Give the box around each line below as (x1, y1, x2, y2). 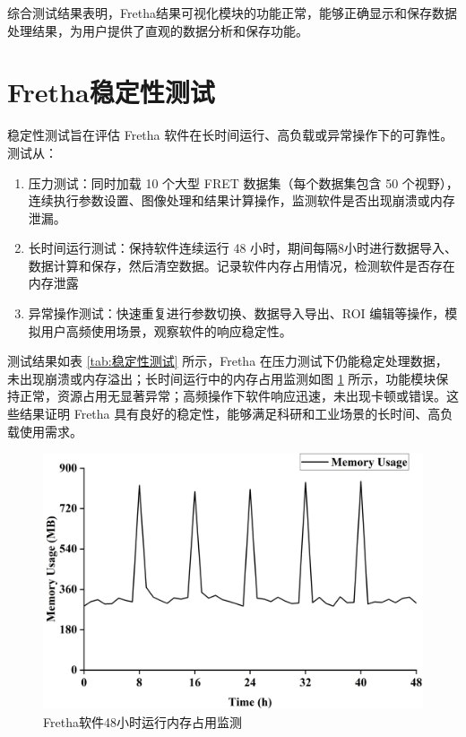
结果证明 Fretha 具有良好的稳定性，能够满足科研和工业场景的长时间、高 (19, 404, 441, 423)
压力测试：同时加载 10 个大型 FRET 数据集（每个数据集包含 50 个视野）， (28, 173, 459, 192)
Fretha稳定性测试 (7, 74, 215, 110)
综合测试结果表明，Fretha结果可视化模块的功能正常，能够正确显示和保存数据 (7, 4, 457, 22)
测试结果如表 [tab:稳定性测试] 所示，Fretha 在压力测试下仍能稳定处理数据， (7, 351, 448, 370)
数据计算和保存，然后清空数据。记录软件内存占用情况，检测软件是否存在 (28, 256, 455, 274)
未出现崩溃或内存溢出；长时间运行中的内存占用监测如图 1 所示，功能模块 (7, 368, 436, 387)
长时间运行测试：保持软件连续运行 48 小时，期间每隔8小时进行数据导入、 (28, 238, 458, 257)
